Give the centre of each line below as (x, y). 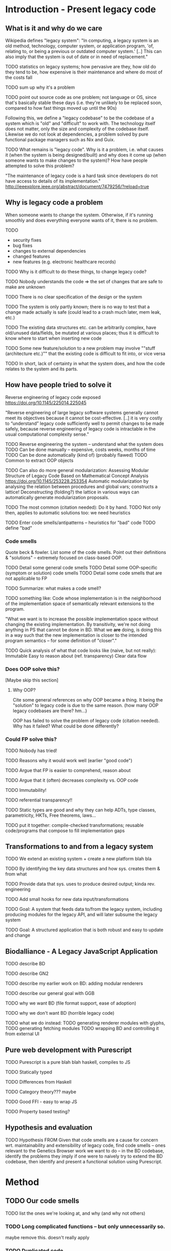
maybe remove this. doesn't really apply (47, 1238)
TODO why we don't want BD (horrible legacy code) (60, 1013)
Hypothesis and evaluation (49, 1128)
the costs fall (19, 77)
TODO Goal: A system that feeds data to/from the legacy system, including (84, 909)
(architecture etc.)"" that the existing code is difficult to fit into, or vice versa (86, 354)
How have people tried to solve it (58, 385)
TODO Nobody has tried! (31, 750)
